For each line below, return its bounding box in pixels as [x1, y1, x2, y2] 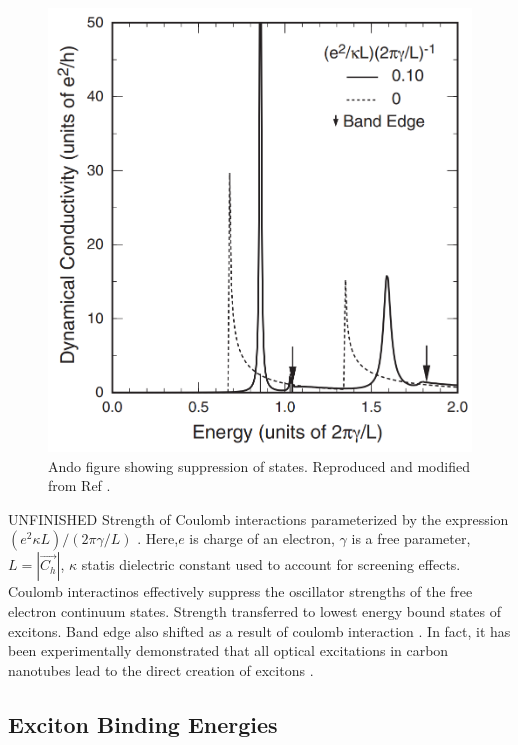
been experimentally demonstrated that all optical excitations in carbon [8, 640, 449, 661]
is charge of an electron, [189, 528, 335, 549]
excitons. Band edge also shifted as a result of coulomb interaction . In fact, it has [8, 620, 511, 641]
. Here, [137, 528, 179, 549]
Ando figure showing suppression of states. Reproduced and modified [48, 455, 470, 476]
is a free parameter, [351, 528, 471, 549]
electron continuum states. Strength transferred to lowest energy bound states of [8, 601, 502, 622]
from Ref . [48, 475, 111, 496]
